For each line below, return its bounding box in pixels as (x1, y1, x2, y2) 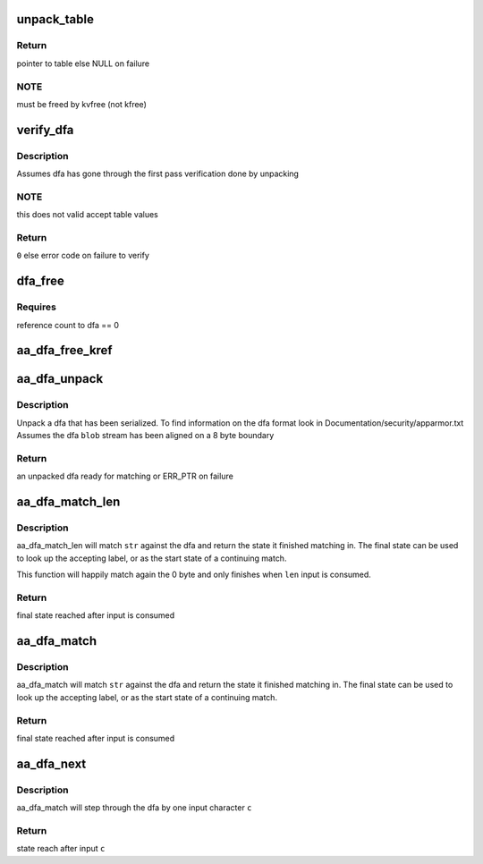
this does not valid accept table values (16, 209, 158, 220)
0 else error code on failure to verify (16, 250, 149, 261)
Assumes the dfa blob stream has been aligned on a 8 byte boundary (16, 430, 275, 441)
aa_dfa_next (16, 756, 87, 771)
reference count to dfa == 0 (16, 319, 120, 330)
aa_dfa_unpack (16, 371, 104, 386)
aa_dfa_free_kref (16, 343, 113, 358)
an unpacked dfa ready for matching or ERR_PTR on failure (16, 470, 234, 482)
